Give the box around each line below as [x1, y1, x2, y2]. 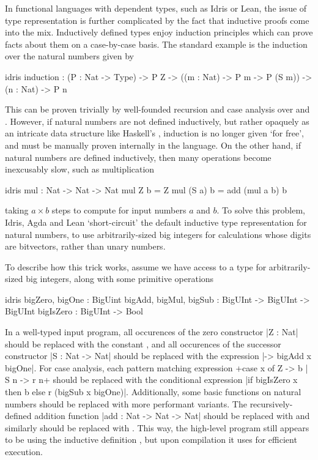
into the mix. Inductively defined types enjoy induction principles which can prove [5, 26, 313, 39]
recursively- [250, 397, 293, 410]
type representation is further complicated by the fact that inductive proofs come [5, 13, 309, 26]
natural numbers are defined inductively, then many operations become [5, 150, 272, 163]
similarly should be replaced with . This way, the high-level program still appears [5, 421, 309, 434]
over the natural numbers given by [5, 50, 134, 62]
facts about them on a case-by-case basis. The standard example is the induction [5, 37, 308, 50]
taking [5, 204, 29, 217]
